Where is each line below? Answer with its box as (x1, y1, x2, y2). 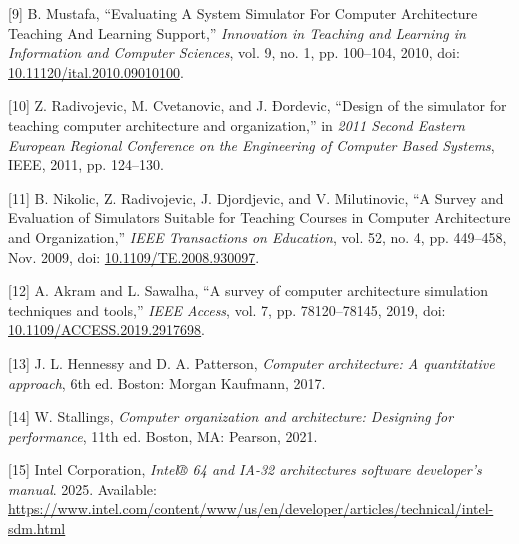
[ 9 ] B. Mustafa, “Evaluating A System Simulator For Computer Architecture (8, 3, 478, 23)
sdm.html (8, 518, 66, 539)
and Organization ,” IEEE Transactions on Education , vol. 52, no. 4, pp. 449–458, (8, 226, 507, 247)
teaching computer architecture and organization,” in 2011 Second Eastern (8, 114, 465, 135)
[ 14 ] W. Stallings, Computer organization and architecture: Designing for (8, 406, 454, 427)
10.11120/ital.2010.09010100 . (8, 61, 184, 82)
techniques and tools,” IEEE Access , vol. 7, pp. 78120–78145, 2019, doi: (8, 299, 446, 320)
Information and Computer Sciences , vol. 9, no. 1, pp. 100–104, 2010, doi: (8, 42, 460, 63)
